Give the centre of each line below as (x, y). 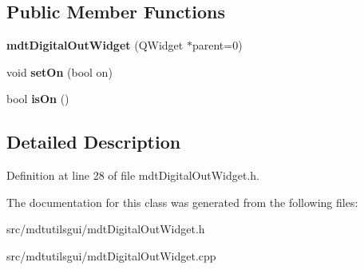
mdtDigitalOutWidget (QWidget (95, 45)
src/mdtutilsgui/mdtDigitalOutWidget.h (106, 229)
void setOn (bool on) (59, 71)
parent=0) (217, 45)
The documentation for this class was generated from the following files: (182, 202)
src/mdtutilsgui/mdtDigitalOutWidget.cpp (111, 255)
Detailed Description (94, 142)
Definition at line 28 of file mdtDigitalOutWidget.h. (133, 175)
